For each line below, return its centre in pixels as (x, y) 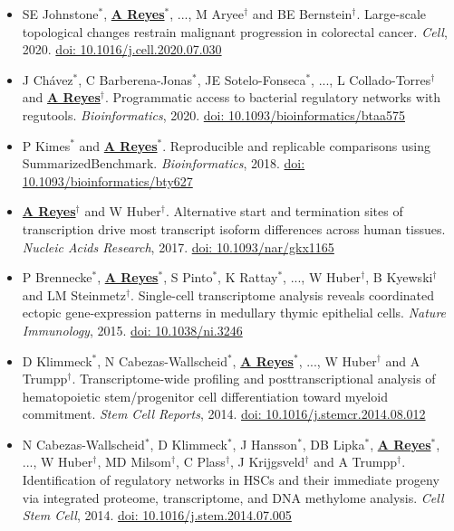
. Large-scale (391, 14)
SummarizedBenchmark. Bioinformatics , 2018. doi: (164, 163)
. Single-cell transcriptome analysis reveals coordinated (283, 294)
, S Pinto (188, 277)
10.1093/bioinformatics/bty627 (107, 180)
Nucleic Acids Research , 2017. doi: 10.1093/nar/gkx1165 (178, 247)
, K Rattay (248, 277)
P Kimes (46, 145)
